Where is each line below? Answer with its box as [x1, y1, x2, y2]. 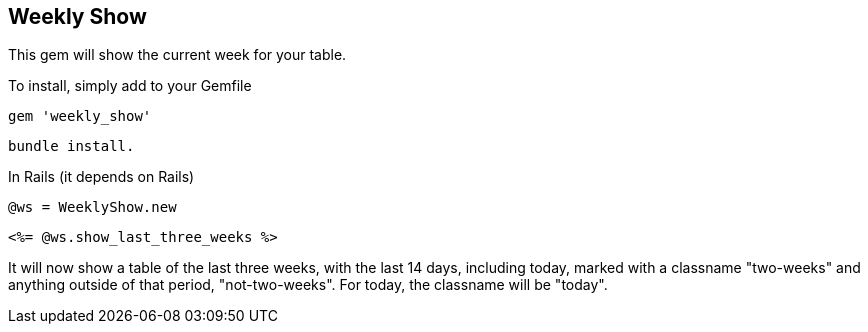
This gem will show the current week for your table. [8, 46, 347, 64]
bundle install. [8, 138, 135, 155]
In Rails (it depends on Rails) [8, 168, 195, 186]
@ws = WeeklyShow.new [8, 199, 177, 216]
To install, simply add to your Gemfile [8, 77, 252, 95]
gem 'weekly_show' [8, 108, 152, 125]
